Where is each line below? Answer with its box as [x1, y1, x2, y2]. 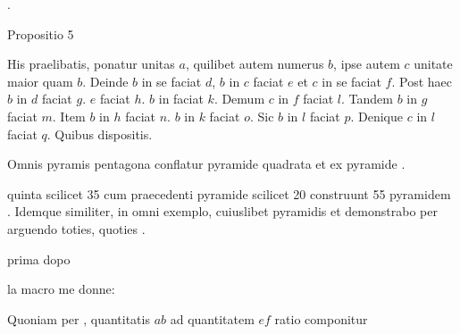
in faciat [158, 89, 204, 108]
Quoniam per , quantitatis [7, 309, 150, 328]
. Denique [350, 106, 403, 125]
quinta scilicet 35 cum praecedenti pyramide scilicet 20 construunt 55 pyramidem [7, 184, 451, 203]
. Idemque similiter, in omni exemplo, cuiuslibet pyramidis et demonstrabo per [7, 202, 438, 221]
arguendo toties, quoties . [7, 219, 146, 238]
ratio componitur [274, 309, 368, 328]
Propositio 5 [7, 24, 74, 43]
